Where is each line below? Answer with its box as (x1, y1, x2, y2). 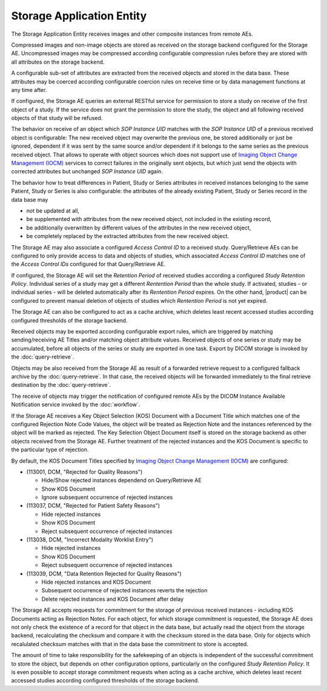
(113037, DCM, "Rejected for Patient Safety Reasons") (26, 502, 160, 509)
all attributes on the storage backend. (11, 58, 105, 65)
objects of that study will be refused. (11, 114, 103, 122)
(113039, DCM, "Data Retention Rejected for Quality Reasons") (26, 570, 182, 577)
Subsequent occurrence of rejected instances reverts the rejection (41, 587, 208, 594)
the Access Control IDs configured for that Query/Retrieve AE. (11, 260, 166, 268)
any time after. (11, 86, 47, 93)
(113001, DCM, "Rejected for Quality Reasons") (26, 468, 143, 475)
